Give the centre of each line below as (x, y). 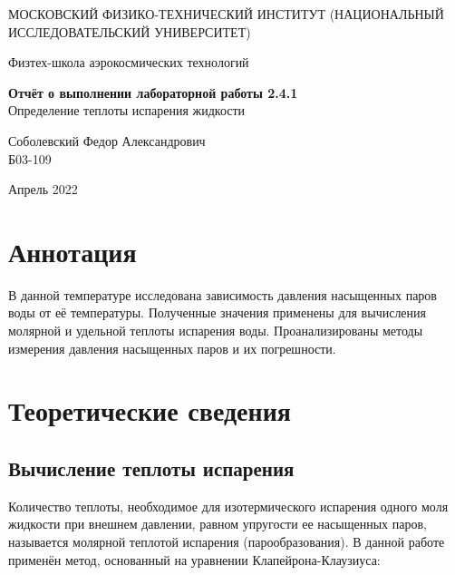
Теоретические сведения (150, 410)
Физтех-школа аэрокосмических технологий (129, 62)
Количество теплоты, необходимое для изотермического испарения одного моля (228, 506)
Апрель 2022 (43, 189)
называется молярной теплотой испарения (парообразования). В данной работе (227, 542)
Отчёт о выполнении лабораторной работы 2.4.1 (153, 92)
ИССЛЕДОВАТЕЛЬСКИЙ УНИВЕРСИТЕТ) (130, 31)
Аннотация (73, 251)
